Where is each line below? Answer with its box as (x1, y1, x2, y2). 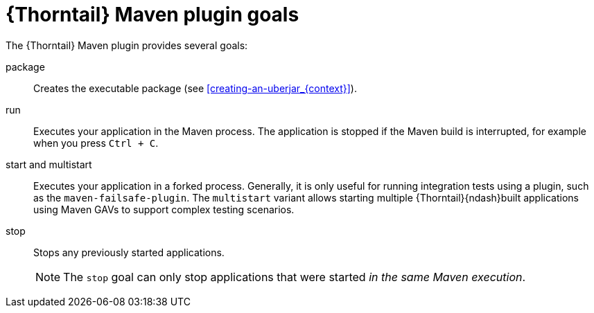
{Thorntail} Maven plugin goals (6, 3, 299, 26)
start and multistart (6, 158, 92, 170)
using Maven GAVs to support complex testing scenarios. (33, 203, 295, 215)
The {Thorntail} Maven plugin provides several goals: (6, 39, 248, 51)
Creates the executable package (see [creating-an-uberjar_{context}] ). (33, 82, 357, 94)
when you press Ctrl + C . (33, 136, 159, 149)
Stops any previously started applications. (33, 246, 225, 258)
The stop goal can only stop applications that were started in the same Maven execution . (63, 269, 526, 284)
